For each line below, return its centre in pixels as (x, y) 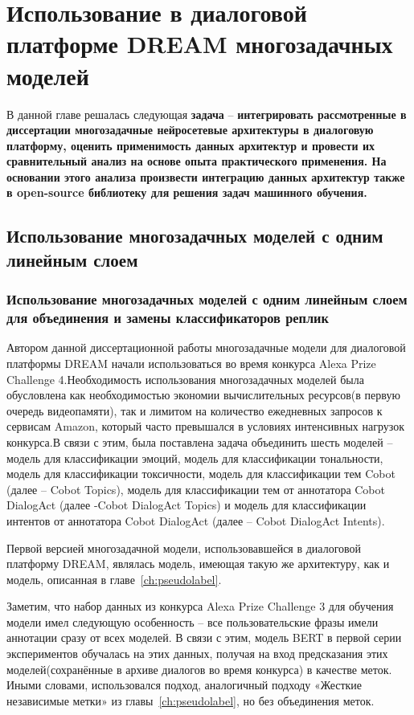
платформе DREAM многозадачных (200, 44)
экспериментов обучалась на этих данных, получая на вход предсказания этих (197, 654)
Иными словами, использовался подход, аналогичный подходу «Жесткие (184, 685)
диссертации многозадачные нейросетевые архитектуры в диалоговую (190, 130)
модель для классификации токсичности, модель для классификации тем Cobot (201, 474)
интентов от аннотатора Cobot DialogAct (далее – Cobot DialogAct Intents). (196, 520)
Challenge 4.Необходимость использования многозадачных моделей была (185, 379)
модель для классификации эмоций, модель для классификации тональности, (195, 458)
